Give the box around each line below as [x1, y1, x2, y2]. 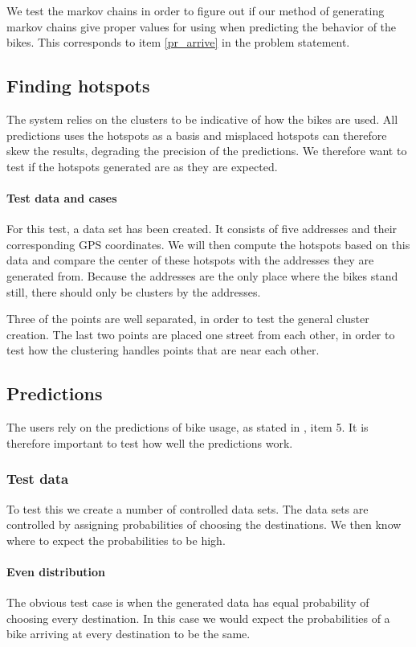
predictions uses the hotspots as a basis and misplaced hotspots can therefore [6, 126, 387, 143]
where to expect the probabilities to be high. [6, 531, 226, 548]
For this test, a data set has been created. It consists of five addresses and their [6, 220, 398, 237]
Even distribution [6, 563, 106, 579]
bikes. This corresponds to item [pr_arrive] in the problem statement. [6, 34, 350, 51]
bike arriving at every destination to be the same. [6, 625, 251, 642]
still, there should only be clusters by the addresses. [6, 283, 261, 300]
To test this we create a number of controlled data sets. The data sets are [6, 500, 369, 517]
